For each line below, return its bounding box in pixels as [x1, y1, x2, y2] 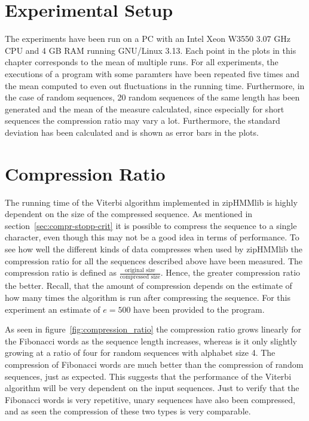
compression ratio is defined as [5, 266, 117, 279]
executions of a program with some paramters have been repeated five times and [5, 67, 299, 80]
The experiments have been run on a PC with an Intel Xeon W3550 [5, 32, 254, 45]
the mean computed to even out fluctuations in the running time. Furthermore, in [5, 79, 305, 91]
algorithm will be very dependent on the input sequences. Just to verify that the [5, 382, 299, 394]
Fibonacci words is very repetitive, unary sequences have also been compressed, [5, 393, 295, 405]
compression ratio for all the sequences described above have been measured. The [5, 254, 302, 267]
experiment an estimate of [5, 303, 100, 315]
